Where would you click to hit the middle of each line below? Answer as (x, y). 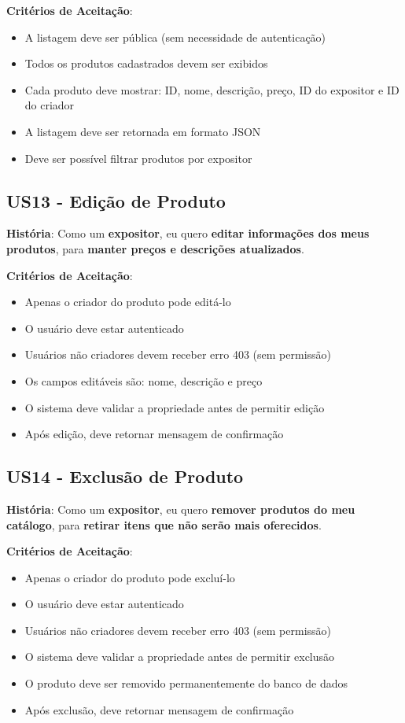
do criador (50, 105)
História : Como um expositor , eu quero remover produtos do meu (181, 509)
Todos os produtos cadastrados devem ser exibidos (146, 63)
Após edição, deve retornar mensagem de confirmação (154, 434)
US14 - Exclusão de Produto (125, 476)
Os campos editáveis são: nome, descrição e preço (144, 380)
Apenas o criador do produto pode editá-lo (128, 302)
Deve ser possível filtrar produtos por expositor (138, 158)
